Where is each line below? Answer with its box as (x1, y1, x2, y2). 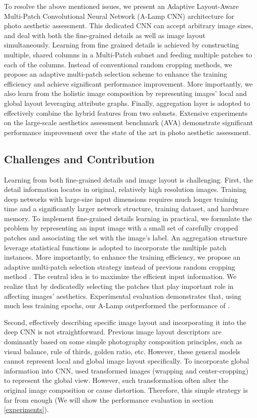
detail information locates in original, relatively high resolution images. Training (4, 184, 247, 194)
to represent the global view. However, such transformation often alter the (4, 375, 228, 385)
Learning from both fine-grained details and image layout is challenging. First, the (4, 174, 253, 185)
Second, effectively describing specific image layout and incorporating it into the (4, 317, 247, 327)
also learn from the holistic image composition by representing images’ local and (4, 88, 247, 98)
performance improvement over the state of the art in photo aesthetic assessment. (4, 127, 251, 137)
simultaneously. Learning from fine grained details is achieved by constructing (4, 40, 239, 50)
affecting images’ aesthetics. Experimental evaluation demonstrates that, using (4, 290, 242, 301)
